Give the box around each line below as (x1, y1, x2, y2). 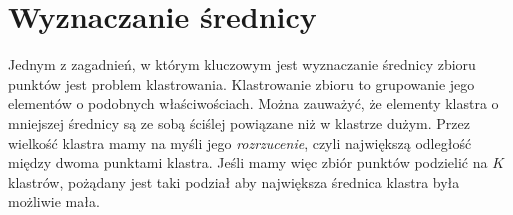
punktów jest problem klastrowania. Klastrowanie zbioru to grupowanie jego (8, 73, 475, 94)
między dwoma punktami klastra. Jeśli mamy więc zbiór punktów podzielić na (8, 152, 488, 173)
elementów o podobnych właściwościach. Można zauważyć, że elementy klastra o (8, 93, 499, 114)
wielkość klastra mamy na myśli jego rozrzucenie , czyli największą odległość (8, 132, 472, 153)
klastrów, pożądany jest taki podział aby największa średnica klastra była (8, 171, 460, 192)
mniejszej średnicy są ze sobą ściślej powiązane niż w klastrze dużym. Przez (8, 112, 470, 133)
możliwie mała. (8, 191, 100, 212)
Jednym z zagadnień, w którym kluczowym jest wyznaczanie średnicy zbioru (8, 54, 476, 75)
